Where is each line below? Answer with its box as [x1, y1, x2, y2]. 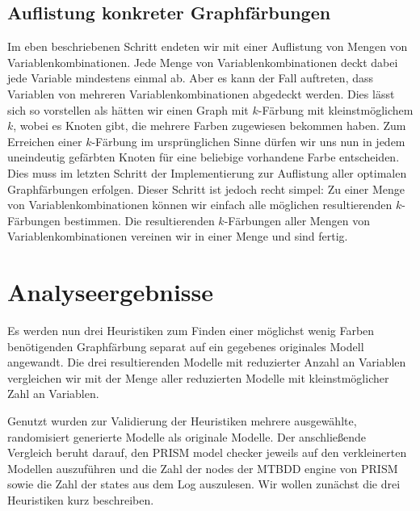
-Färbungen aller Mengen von [224, 212, 371, 228]
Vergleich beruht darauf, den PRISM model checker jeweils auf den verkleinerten [7, 444, 407, 461]
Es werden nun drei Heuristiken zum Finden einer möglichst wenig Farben [7, 322, 375, 339]
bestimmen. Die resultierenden [64, 212, 215, 228]
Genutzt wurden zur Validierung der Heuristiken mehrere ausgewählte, [7, 413, 357, 429]
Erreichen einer [7, 132, 82, 149]
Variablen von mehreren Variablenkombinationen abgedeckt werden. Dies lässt [7, 85, 395, 102]
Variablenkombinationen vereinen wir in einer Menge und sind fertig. [7, 228, 348, 245]
